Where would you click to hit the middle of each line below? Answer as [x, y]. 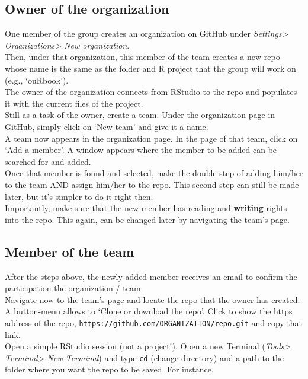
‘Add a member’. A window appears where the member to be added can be [141, 150]
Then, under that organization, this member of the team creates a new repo [142, 57]
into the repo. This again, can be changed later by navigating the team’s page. [147, 219]
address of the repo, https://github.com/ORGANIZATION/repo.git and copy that [154, 322]
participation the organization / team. [74, 288]
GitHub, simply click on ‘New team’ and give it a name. [107, 126]
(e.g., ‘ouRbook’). [37, 80]
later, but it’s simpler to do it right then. [79, 196]
